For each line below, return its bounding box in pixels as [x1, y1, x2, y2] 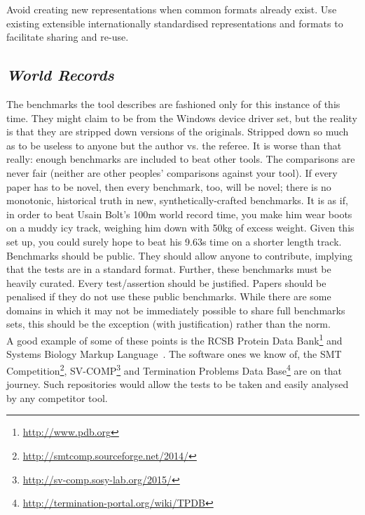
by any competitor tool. [6, 390, 108, 405]
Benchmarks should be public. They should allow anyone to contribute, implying [6, 248, 353, 262]
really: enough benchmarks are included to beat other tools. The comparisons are [6, 152, 355, 166]
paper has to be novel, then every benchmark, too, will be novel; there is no [6, 179, 331, 194]
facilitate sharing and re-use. [6, 29, 129, 44]
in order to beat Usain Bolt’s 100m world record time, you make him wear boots [6, 206, 352, 221]
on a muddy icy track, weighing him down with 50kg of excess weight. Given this [6, 220, 354, 235]
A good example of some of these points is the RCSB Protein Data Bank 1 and [6, 331, 343, 347]
